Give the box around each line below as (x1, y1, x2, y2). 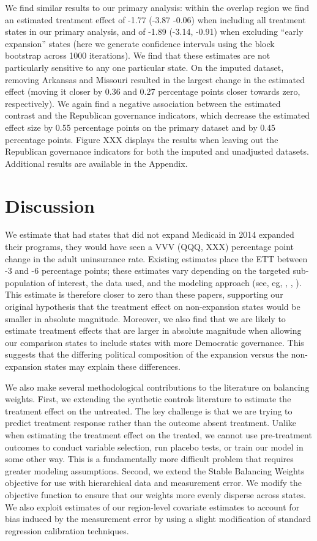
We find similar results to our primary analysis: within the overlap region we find (5, 1, 309, 13)
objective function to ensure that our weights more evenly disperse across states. (5, 488, 306, 501)
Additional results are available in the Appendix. (5, 156, 188, 169)
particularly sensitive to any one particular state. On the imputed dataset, (5, 61, 284, 73)
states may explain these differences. (45, 359, 181, 372)
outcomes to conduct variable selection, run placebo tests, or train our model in (5, 440, 304, 453)
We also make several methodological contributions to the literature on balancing (5, 380, 310, 393)
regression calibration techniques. (5, 524, 129, 537)
